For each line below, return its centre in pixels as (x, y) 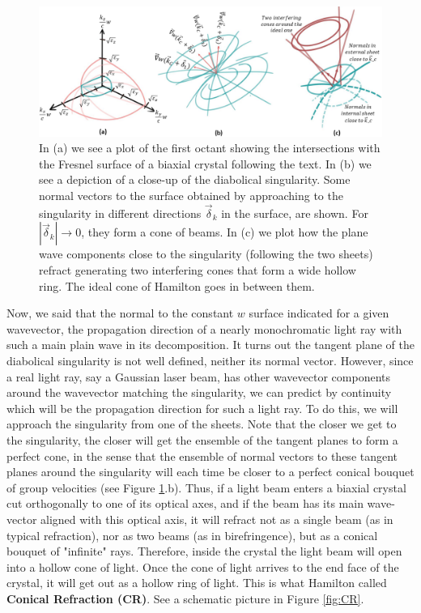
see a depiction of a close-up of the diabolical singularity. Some (195, 179)
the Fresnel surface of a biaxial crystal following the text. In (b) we (205, 163)
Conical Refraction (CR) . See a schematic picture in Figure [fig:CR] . (185, 598)
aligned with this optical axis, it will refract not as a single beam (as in (217, 519)
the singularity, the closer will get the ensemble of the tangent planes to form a (202, 439)
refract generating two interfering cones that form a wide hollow (198, 270)
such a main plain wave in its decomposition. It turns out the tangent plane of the (210, 345)
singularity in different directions (120, 213)
